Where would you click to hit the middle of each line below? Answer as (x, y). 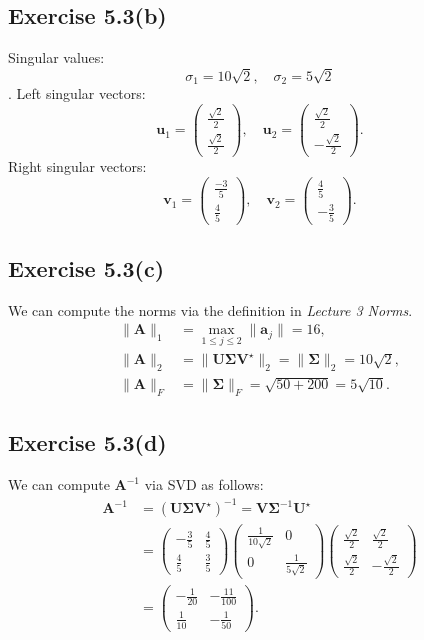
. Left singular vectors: (77, 93)
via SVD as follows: (204, 484)
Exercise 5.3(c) (86, 267)
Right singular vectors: (77, 166)
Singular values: (56, 57)
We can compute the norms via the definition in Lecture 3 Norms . (210, 309)
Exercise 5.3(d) (87, 442)
